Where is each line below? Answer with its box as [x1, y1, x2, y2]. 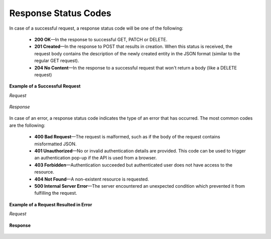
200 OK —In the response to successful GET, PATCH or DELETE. [34, 36, 168, 42]
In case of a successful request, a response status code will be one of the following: [9, 25, 183, 31]
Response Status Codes [9, 8, 111, 19]
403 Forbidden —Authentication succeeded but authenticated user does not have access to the [34, 162, 233, 168]
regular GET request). [34, 58, 79, 64]
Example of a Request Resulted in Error [9, 201, 92, 207]
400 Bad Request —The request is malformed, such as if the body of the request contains [34, 134, 220, 140]
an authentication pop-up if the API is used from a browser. [34, 155, 157, 161]
